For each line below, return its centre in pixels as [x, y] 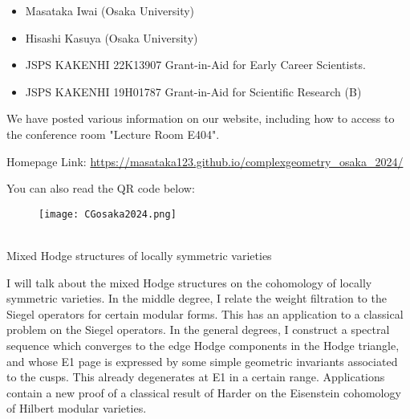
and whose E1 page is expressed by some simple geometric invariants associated [202, 361]
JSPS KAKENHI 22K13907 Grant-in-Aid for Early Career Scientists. [195, 65]
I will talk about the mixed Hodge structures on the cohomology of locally [189, 282]
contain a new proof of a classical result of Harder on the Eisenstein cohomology [204, 392]
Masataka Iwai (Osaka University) [110, 10]
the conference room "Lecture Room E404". [113, 134]
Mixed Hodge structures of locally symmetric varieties [139, 255]
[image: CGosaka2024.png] [108, 214]
